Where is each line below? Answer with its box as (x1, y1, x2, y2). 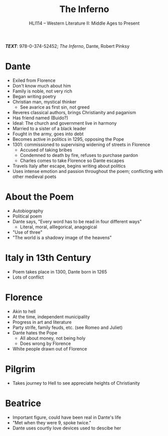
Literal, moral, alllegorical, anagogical (20, 224, 97, 230)
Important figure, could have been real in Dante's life (12, 414, 121, 420)
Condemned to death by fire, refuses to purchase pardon (20, 152, 138, 158)
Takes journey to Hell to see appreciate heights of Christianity (12, 380, 140, 386)
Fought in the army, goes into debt (12, 131, 84, 137)
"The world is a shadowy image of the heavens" (12, 234, 112, 240)
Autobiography (12, 208, 44, 214)
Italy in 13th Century (5, 252, 91, 264)
